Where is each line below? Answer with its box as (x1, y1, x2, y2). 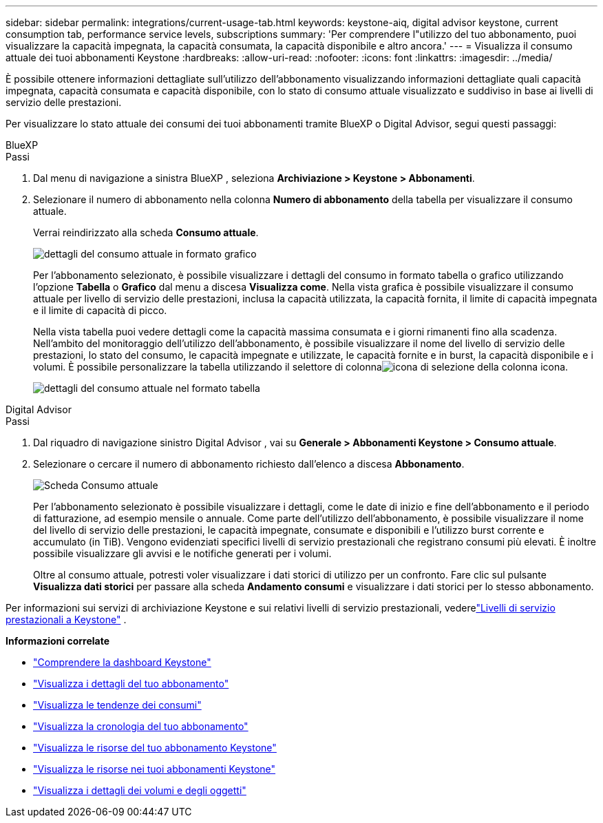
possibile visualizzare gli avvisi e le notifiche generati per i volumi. (33, 548, 332, 559)
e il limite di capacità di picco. (33, 304, 167, 316)
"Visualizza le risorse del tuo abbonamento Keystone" (33, 742, 277, 753)
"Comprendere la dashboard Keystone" (33, 656, 211, 668)
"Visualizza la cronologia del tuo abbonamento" (33, 720, 248, 732)
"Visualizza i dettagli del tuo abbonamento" (33, 678, 229, 689)
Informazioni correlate (6, 635, 110, 647)
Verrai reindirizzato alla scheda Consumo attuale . (33, 227, 259, 238)
